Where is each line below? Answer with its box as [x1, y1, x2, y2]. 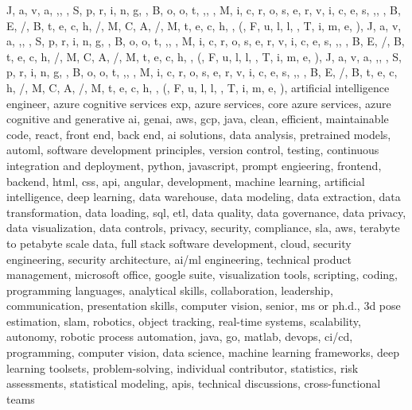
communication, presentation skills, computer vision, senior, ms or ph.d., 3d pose [6, 297, 401, 314]
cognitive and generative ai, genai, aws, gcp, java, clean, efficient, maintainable [6, 110, 389, 127]
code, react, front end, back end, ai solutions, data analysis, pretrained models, [6, 126, 391, 142]
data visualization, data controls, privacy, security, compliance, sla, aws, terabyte [6, 219, 400, 236]
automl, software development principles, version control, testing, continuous [6, 141, 379, 158]
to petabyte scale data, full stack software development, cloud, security [6, 234, 352, 251]
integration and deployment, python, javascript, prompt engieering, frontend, [6, 157, 382, 173]
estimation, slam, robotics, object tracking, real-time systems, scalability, [6, 312, 361, 329]
